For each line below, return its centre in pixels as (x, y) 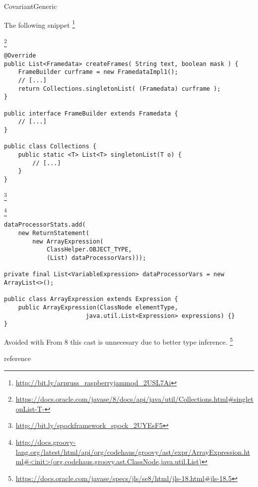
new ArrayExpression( (68, 241)
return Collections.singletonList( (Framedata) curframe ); (119, 89)
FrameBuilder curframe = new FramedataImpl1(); (98, 72)
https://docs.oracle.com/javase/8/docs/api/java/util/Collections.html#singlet (134, 399)
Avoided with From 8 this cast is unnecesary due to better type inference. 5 (119, 341)
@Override (20, 56)
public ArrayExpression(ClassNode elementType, (98, 307)
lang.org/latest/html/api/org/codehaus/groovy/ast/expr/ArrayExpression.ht (133, 452)
